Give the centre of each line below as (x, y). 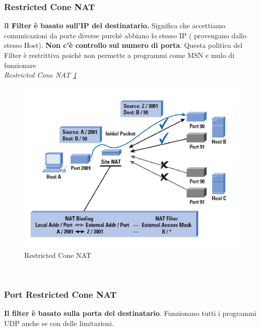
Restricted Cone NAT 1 (40, 75)
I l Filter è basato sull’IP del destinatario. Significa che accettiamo (115, 25)
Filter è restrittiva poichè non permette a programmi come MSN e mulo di (119, 55)
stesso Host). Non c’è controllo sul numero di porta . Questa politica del (123, 45)
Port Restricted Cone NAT (60, 294)
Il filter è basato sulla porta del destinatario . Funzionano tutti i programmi (130, 313)
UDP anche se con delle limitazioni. (59, 323)
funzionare (20, 65)
